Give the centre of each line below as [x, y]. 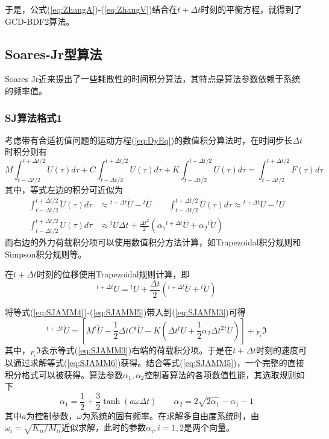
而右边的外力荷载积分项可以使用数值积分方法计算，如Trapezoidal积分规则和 [153, 242]
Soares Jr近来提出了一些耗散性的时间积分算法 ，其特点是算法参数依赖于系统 [153, 79]
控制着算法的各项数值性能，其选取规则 [220, 374]
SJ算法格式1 [34, 117]
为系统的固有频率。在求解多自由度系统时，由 [171, 415]
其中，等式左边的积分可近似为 [64, 190]
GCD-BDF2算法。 [40, 21]
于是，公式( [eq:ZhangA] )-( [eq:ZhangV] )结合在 [91, 9]
